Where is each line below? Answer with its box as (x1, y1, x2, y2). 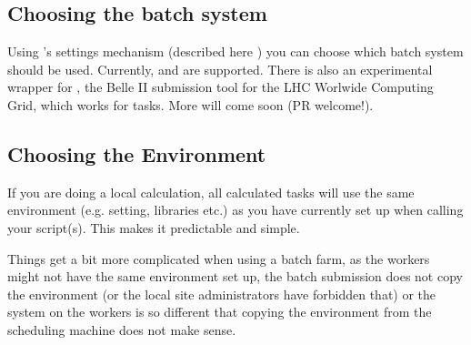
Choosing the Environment (7, 139, 266, 167)
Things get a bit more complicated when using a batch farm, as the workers (7, 249, 430, 268)
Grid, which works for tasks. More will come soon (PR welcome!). (7, 95, 374, 114)
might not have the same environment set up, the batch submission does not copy (7, 267, 463, 286)
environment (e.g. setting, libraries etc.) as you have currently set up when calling (7, 200, 464, 219)
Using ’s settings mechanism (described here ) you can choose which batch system (7, 42, 464, 61)
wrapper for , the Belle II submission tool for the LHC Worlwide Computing (7, 77, 434, 96)
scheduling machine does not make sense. (7, 320, 236, 339)
